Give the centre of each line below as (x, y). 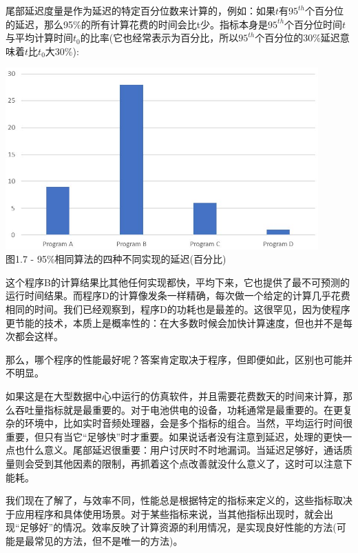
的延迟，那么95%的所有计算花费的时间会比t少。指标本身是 (137, 24)
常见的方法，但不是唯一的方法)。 (108, 540)
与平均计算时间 (39, 38)
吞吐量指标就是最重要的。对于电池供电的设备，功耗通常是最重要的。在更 (179, 409)
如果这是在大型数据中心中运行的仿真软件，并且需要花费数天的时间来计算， (174, 395)
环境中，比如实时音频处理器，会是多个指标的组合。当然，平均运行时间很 (188, 423)
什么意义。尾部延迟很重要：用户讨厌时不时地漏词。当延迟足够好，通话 (183, 450)
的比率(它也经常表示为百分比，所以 (159, 38)
